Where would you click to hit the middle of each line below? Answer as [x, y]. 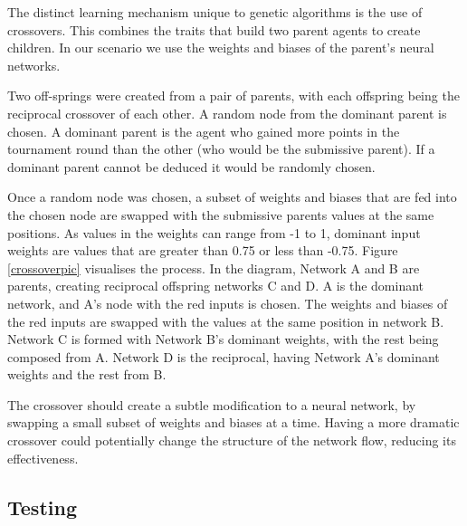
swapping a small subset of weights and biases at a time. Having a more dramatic [233, 422]
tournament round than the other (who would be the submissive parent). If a [221, 149]
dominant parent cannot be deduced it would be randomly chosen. [191, 166]
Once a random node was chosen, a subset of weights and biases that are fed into [232, 197]
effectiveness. [43, 458]
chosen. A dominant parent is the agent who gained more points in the [204, 131]
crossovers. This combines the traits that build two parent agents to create [214, 29]
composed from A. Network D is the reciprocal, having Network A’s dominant [224, 356]
